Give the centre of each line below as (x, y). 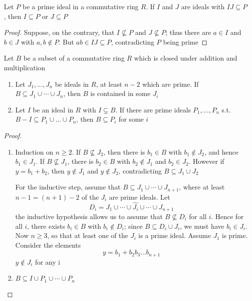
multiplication (25, 67)
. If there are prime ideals (153, 109)
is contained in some (120, 93)
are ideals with (203, 6)
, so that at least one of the (88, 235)
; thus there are (188, 32)
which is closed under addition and (186, 58)
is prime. (235, 235)
